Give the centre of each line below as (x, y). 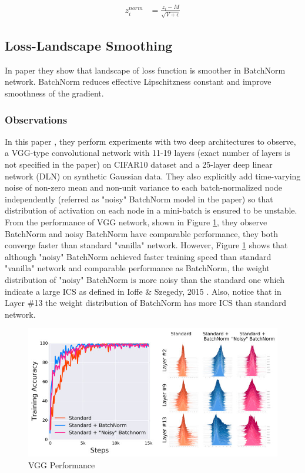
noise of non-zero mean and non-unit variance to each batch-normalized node (143, 187)
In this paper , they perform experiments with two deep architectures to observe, (150, 141)
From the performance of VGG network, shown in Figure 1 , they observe (136, 222)
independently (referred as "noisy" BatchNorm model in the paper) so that (139, 199)
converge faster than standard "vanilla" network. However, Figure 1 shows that (146, 245)
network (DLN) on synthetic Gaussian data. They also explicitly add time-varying (153, 176)
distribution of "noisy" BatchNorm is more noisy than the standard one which (145, 280)
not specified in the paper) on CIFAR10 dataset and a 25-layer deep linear (139, 164)
